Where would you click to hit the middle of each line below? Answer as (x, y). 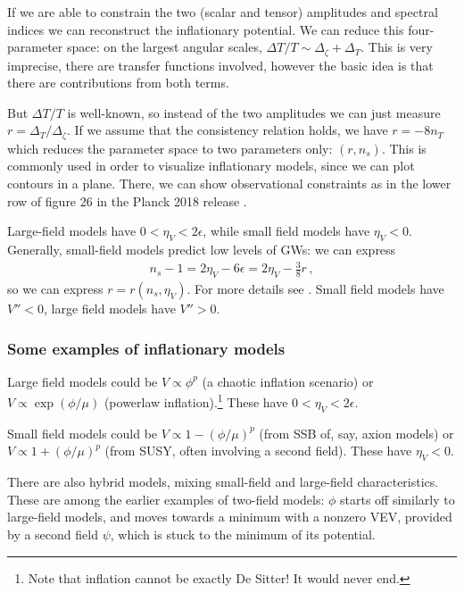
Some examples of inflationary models (146, 348)
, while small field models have (286, 231)
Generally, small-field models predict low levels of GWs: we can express (202, 250)
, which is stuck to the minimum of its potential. (243, 535)
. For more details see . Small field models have (315, 288)
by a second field (53, 535)
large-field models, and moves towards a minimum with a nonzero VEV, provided (230, 517)
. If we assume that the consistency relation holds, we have (227, 130)
